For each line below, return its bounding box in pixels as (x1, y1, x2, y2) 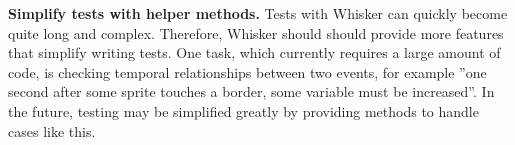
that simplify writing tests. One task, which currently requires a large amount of (8, 42, 501, 63)
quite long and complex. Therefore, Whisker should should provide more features (8, 22, 504, 43)
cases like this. (8, 120, 96, 141)
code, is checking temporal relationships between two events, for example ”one (8, 61, 487, 82)
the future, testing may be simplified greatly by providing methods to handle (8, 100, 479, 121)
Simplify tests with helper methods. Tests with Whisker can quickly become (8, 3, 508, 23)
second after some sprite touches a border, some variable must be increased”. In (8, 81, 495, 102)
